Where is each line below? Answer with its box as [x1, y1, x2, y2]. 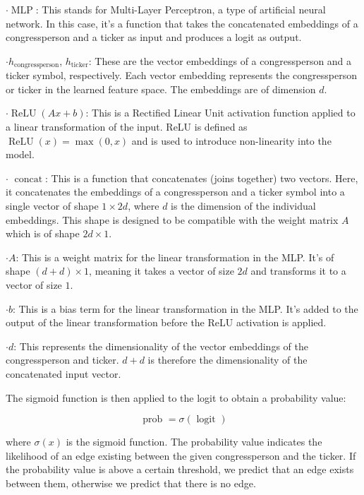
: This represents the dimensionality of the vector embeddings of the [13, 338, 308, 353]
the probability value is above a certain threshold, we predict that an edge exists [6, 462, 354, 477]
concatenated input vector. [6, 366, 121, 381]
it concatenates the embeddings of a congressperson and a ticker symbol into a [6, 184, 345, 199]
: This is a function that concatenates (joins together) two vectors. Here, [45, 170, 358, 185]
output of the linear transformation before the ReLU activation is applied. [6, 315, 327, 330]
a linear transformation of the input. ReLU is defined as [6, 119, 248, 134]
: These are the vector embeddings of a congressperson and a [88, 53, 352, 68]
